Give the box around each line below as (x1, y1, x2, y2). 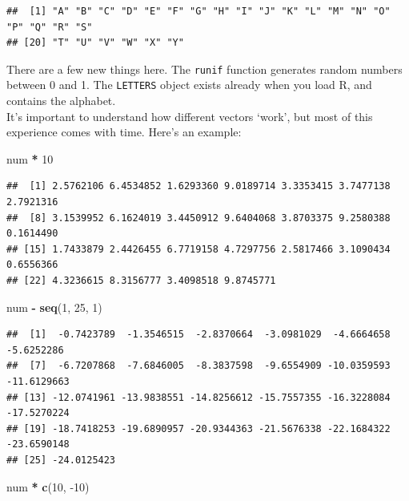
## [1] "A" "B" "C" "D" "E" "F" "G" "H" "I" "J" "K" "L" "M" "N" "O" (6, 6, 391, 17)
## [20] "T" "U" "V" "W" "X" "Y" (6, 37, 184, 49)
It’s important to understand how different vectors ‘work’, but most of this (6, 107, 373, 124)
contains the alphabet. (6, 92, 116, 109)
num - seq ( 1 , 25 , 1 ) (6, 298, 102, 315)
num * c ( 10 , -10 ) (6, 478, 90, 495)
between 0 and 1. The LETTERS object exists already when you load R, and (6, 76, 372, 93)
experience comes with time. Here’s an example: (6, 123, 242, 140)
